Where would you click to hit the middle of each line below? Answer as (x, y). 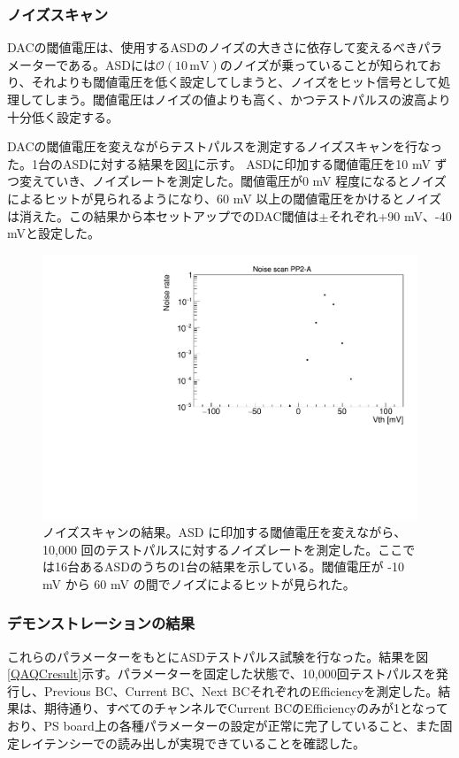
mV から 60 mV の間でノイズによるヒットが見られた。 (199, 583)
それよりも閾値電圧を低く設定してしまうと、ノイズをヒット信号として (235, 82)
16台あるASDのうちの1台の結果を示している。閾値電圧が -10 (229, 567)
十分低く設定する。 (63, 116)
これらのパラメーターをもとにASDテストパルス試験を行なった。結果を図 (218, 656)
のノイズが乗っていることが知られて (324, 64)
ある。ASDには (112, 64)
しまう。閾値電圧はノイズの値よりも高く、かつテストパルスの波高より (247, 99)
